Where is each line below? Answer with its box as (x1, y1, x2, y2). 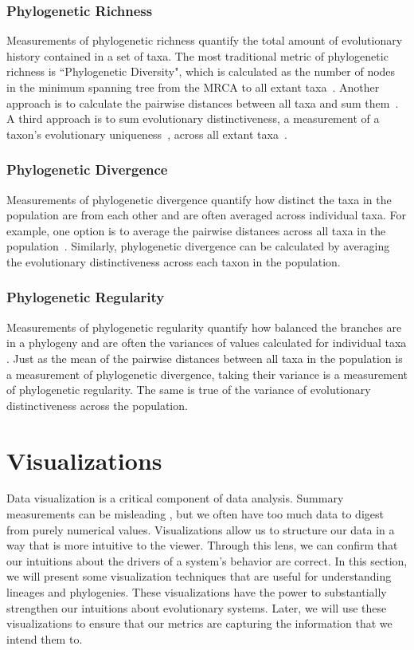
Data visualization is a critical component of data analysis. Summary (6, 490, 344, 506)
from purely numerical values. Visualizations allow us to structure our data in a (6, 521, 395, 538)
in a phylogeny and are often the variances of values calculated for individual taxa (6, 334, 407, 351)
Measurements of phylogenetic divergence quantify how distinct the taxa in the (6, 191, 392, 207)
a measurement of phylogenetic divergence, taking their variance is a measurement (6, 365, 408, 382)
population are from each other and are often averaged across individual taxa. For (6, 207, 406, 223)
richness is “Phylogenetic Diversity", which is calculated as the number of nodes (6, 63, 396, 80)
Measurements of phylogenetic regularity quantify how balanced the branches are (6, 318, 402, 335)
